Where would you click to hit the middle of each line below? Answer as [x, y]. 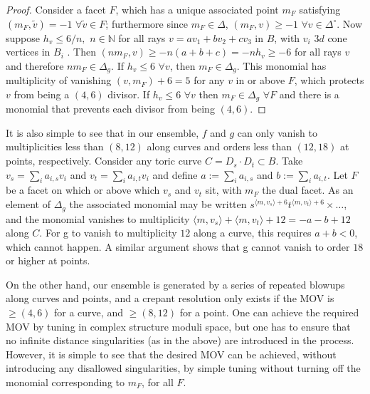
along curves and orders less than [219, 146]
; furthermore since [147, 23]
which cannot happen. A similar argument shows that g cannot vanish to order [178, 246]
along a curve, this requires [252, 233]
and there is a [309, 94]
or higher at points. [48, 260]
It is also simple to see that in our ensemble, [102, 132]
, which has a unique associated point [197, 9]
